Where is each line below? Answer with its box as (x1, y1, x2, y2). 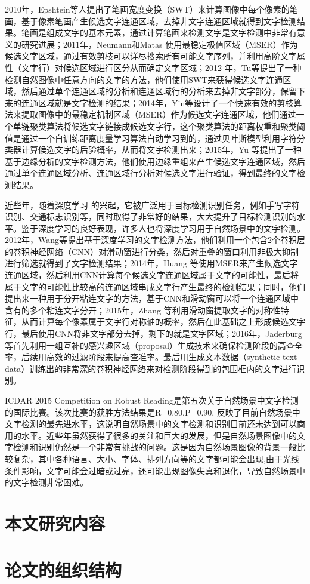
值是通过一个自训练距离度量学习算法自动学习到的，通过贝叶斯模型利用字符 (5, 131, 297, 144)
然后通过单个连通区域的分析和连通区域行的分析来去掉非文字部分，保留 (21, 85, 297, 97)
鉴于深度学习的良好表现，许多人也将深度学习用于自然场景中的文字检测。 (21, 222, 305, 234)
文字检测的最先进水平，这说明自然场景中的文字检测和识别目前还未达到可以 (5, 417, 297, 430)
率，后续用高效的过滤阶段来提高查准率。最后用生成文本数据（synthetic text (5, 351, 297, 363)
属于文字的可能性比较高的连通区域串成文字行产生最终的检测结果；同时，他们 (5, 280, 305, 293)
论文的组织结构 (5, 558, 122, 582)
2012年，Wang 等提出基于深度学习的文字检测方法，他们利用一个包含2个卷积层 (5, 233, 306, 246)
